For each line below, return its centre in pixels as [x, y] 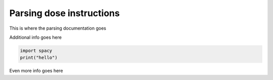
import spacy [36, 51]
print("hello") [39, 58]
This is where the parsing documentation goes [58, 28]
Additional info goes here [35, 37]
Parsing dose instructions [64, 13]
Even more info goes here [36, 71]
